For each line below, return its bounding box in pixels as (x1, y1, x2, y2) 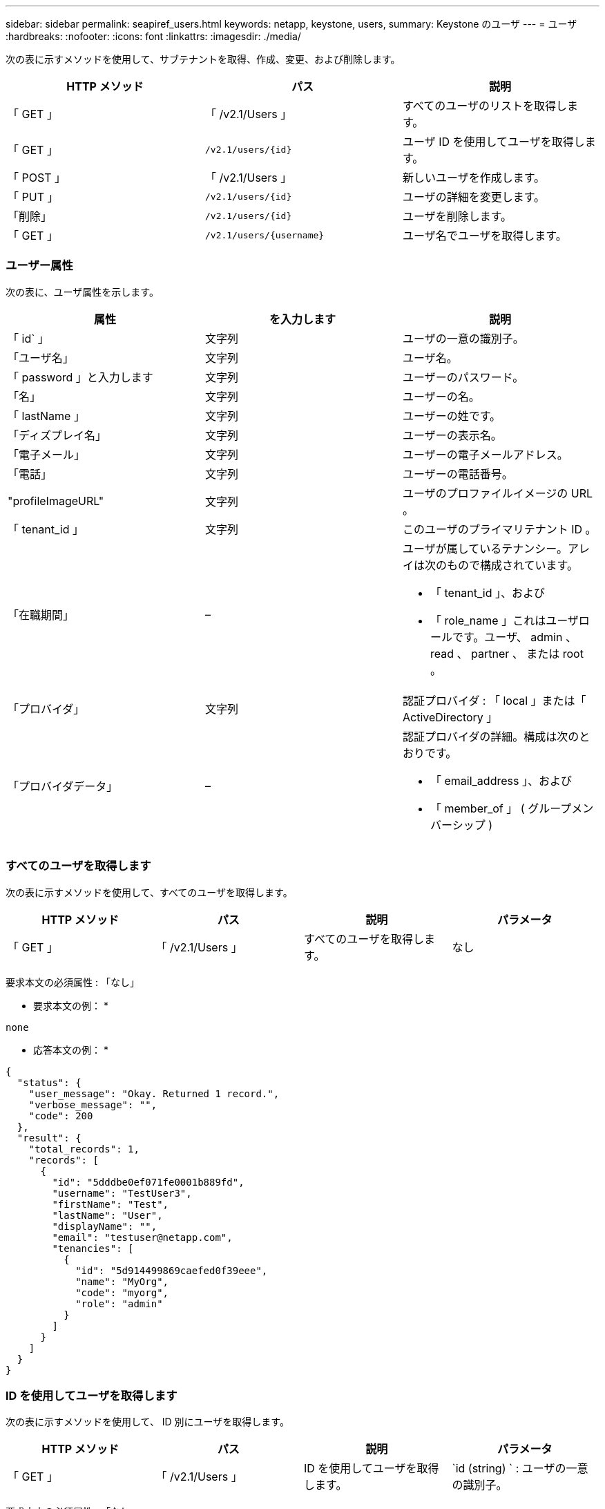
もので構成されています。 (446, 558, 578, 572)
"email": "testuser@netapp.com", (52, 1231, 233, 1243)
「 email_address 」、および (430, 773, 572, 788)
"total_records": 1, (28, 1143, 140, 1155)
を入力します (269, 312, 336, 326)
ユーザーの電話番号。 (402, 466, 513, 481)
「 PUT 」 (8, 190, 59, 204)
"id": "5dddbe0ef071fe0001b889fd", (52, 1176, 244, 1188)
